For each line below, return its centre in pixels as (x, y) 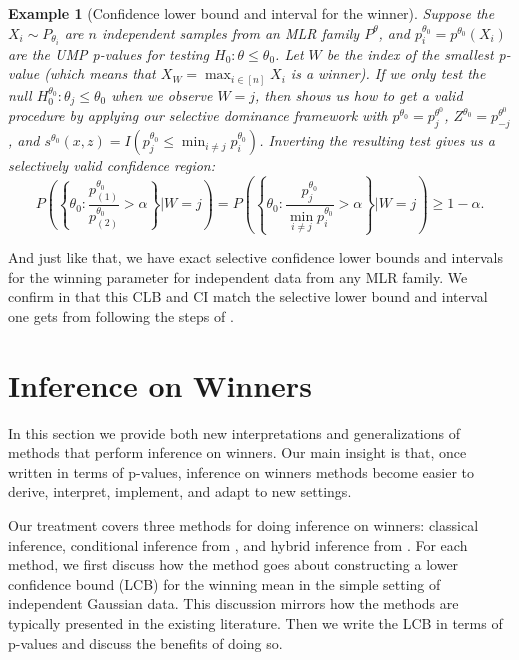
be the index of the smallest (410, 53)
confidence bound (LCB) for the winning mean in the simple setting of (224, 583)
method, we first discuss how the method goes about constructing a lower (233, 564)
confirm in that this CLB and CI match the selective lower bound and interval (248, 296)
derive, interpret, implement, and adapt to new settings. (180, 491)
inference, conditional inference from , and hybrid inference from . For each (238, 544)
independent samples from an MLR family (230, 32)
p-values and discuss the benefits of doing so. (145, 642)
